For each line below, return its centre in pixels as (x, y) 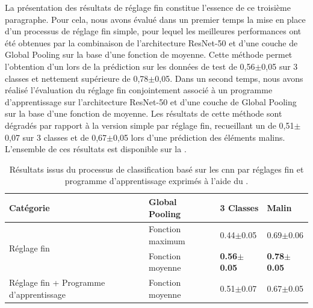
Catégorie (29, 207)
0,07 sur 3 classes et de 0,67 (56, 137)
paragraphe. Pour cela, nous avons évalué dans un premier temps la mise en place (155, 19)
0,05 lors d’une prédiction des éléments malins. (199, 137)
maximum (167, 240)
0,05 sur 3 (280, 66)
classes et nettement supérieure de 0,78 (77, 78)
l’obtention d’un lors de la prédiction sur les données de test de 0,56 (130, 66)
